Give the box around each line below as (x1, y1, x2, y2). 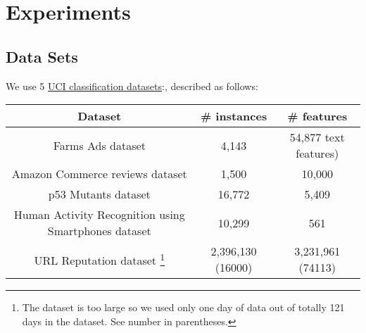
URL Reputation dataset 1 (34, 250, 165, 269)
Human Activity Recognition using (13, 206, 185, 223)
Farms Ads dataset (53, 137, 146, 153)
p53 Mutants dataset (48, 186, 151, 203)
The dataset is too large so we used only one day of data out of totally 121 (22, 300, 345, 315)
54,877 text (289, 129, 345, 146)
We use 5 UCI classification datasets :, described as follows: (6, 78, 258, 93)
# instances (200, 108, 267, 125)
